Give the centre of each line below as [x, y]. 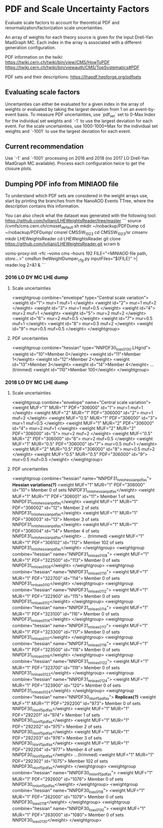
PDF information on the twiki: [34, 57]
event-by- [145, 109]
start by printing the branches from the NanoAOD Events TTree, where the [80, 201]
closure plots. [19, 169]
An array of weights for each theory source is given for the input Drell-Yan [79, 37]
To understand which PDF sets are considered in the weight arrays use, [77, 196]
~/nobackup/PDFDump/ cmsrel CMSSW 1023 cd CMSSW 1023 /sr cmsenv [76, 233]
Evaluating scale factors [43, 92]
